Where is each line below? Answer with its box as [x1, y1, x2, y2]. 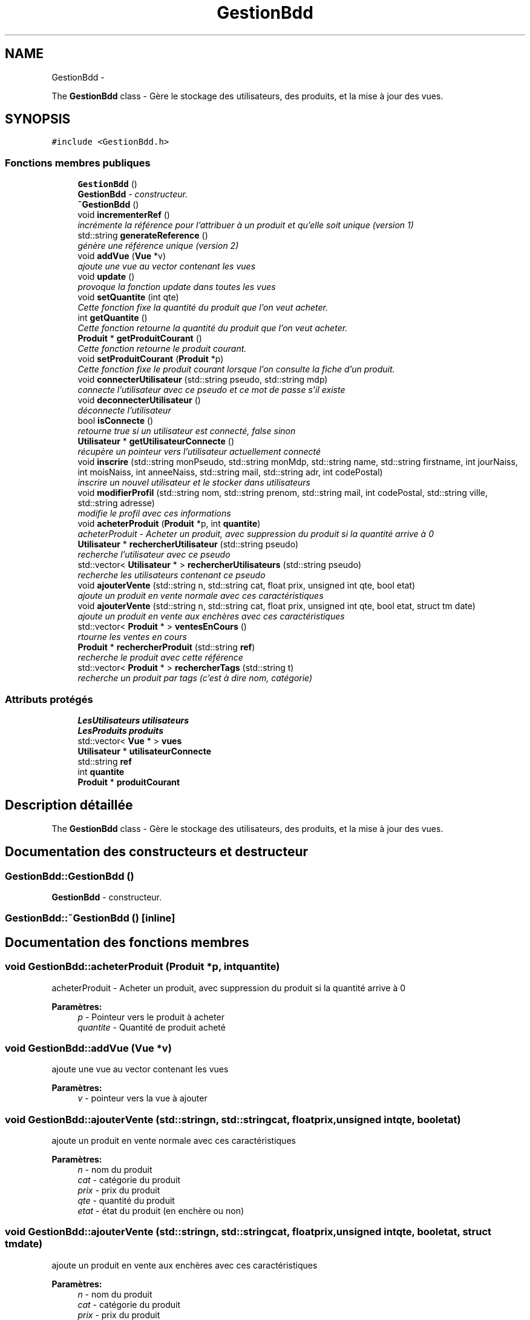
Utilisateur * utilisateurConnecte [77, 745, 211, 756]
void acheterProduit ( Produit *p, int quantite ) [77, 518, 261, 529]
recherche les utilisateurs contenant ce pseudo [77, 570, 266, 581]
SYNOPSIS [5, 111, 71, 127]
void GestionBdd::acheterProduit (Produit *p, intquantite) [5, 960, 280, 973]
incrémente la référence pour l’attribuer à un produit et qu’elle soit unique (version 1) [77, 220, 414, 231]
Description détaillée [5, 797, 133, 813]
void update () [77, 271, 135, 282]
